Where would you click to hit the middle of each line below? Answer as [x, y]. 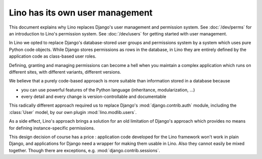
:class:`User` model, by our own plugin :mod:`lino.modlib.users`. [73, 112]
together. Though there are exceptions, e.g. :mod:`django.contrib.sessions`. [84, 150]
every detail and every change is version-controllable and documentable [94, 96]
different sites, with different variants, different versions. [65, 72]
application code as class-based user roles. [53, 56]
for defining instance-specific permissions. [52, 128]
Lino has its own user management [81, 13]
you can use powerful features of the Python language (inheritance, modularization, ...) [108, 90]
